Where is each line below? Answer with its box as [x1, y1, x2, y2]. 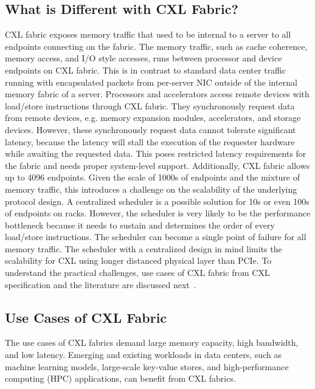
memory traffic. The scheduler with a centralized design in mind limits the [5, 242, 282, 255]
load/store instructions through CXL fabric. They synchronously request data [5, 99, 295, 112]
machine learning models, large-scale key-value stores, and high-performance [5, 360, 289, 373]
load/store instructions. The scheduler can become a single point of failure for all [5, 230, 306, 243]
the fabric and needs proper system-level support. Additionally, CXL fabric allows [5, 159, 310, 171]
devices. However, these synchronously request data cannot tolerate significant [5, 123, 296, 136]
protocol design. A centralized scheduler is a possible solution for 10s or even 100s [5, 194, 310, 207]
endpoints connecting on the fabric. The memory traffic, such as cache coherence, [5, 40, 308, 52]
